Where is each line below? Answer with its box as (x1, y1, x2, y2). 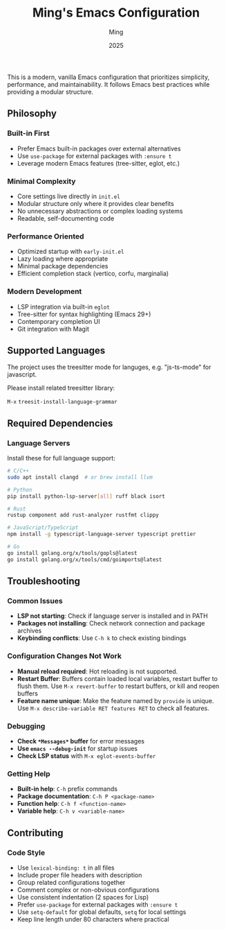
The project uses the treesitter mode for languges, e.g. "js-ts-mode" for (7, 363, 211, 372)
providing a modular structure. (7, 87, 94, 96)
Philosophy (7, 107, 57, 119)
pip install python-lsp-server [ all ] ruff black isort (7, 492, 166, 500)
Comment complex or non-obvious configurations (17, 886, 160, 894)
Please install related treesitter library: (7, 384, 115, 393)
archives (17, 626, 42, 635)
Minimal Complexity (7, 176, 76, 186)
